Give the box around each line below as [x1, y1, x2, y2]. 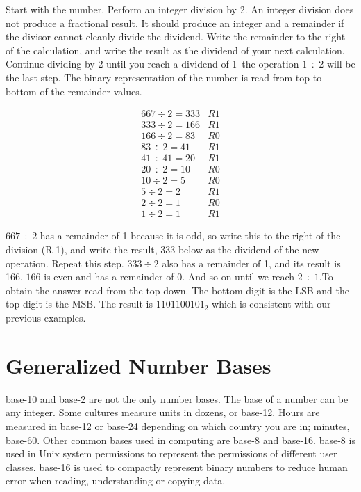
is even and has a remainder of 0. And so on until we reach [44, 269, 295, 284]
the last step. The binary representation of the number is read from [6, 70, 293, 84]
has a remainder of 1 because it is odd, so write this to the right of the [40, 228, 341, 243]
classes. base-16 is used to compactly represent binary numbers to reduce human [6, 459, 348, 474]
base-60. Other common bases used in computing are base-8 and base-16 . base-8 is [6, 432, 355, 447]
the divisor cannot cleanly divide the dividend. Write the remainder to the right [6, 29, 346, 44]
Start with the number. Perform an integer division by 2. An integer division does [6, 2, 354, 16]
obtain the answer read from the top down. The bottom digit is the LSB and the [6, 283, 349, 297]
